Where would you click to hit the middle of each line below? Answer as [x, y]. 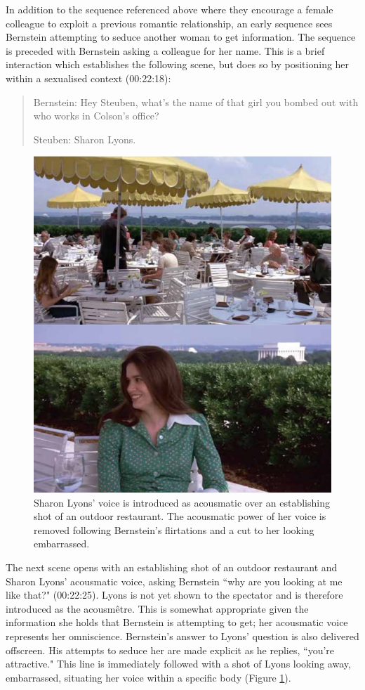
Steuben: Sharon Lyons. [85, 139]
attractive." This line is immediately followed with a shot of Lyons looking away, [178, 664]
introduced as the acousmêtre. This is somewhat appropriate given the [157, 608]
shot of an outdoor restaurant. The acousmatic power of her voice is [180, 516]
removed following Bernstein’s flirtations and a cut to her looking [174, 529]
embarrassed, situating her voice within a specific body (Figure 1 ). [148, 677]
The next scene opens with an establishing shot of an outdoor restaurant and [172, 567]
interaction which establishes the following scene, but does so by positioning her [178, 64]
